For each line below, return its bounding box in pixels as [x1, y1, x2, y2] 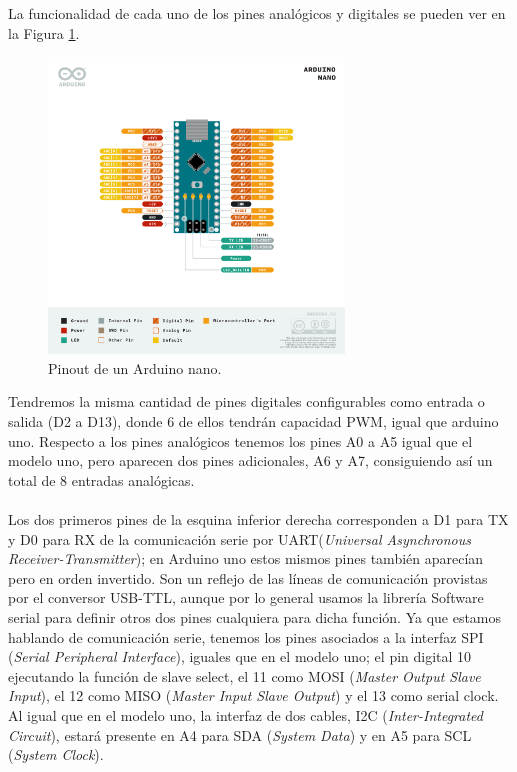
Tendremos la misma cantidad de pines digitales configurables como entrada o [8, 391, 485, 412]
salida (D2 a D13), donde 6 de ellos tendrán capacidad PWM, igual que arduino [8, 411, 499, 432]
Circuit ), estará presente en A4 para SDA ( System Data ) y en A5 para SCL [8, 724, 472, 745]
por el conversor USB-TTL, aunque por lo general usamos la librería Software [8, 587, 484, 608]
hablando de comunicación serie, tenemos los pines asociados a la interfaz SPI [8, 626, 484, 647]
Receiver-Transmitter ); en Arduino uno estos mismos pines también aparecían [8, 548, 484, 569]
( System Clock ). [8, 744, 104, 765]
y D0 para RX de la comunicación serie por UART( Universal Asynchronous [8, 528, 471, 549]
